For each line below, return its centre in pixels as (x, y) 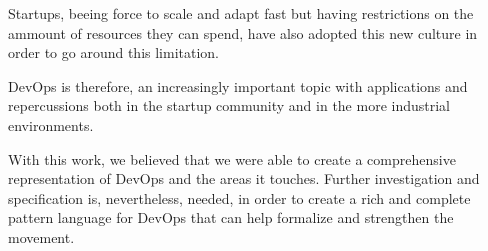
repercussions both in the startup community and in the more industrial (229, 105)
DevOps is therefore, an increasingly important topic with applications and (238, 85)
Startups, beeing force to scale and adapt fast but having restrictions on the (241, 13)
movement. (41, 236)
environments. (51, 124)
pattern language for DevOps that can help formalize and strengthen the (231, 217)
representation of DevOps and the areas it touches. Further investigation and (244, 178)
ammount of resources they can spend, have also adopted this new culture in (243, 32)
